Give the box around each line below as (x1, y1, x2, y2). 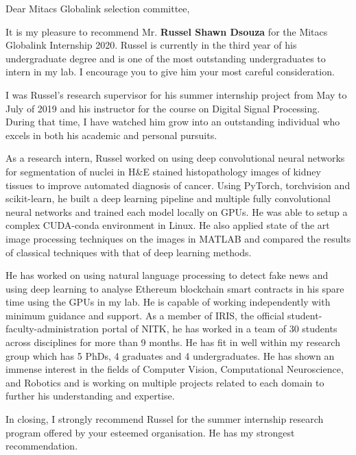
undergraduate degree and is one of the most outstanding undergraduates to (5, 51, 326, 65)
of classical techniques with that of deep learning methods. (5, 245, 252, 259)
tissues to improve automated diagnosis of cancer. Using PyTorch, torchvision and (5, 177, 351, 192)
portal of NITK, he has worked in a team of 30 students (102, 321, 337, 336)
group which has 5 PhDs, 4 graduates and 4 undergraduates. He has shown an (5, 348, 335, 362)
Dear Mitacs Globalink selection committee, (5, 1, 190, 15)
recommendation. (5, 439, 78, 453)
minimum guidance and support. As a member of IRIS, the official (5, 308, 285, 322)
